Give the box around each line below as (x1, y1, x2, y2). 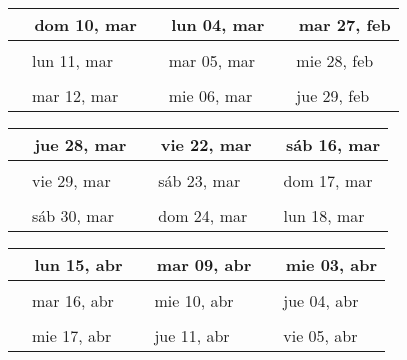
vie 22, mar (160, 133, 252, 156)
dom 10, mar (34, 13, 137, 36)
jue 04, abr (283, 289, 359, 312)
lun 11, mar (32, 49, 113, 72)
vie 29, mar (32, 169, 111, 192)
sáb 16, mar (285, 133, 381, 156)
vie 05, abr (283, 324, 358, 347)
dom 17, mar (283, 169, 373, 192)
